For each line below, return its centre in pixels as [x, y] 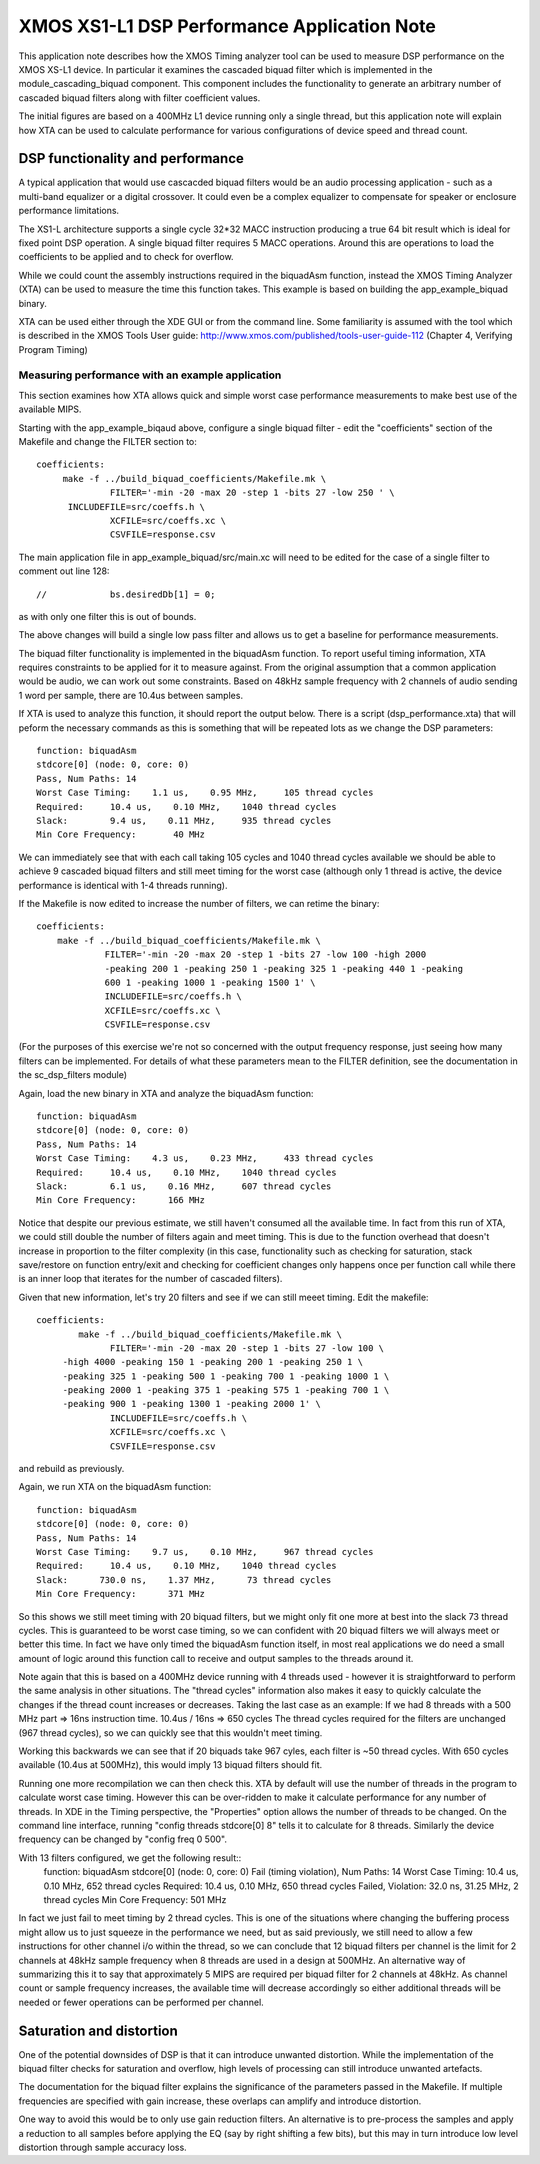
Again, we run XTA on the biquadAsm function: [115, 1487]
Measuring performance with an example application [150, 375]
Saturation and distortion [98, 2030]
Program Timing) [53, 349]
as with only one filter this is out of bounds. [107, 616]
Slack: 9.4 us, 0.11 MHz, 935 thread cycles [184, 820]
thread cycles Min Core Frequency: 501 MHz [135, 1899]
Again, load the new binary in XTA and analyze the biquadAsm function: [166, 1093]
